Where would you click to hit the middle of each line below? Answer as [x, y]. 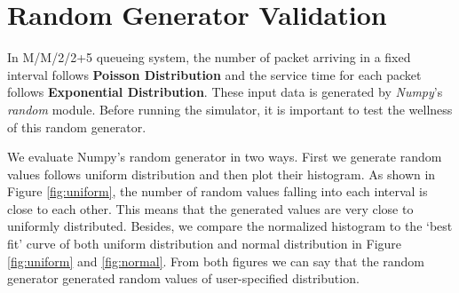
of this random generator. [77, 127]
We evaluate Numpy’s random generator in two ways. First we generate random [225, 157]
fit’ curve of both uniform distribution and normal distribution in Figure [205, 244]
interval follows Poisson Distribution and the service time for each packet [214, 74]
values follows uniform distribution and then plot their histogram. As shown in [222, 174]
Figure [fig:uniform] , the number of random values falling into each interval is [218, 191]
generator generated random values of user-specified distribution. [183, 278]
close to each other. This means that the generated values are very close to [210, 208]
